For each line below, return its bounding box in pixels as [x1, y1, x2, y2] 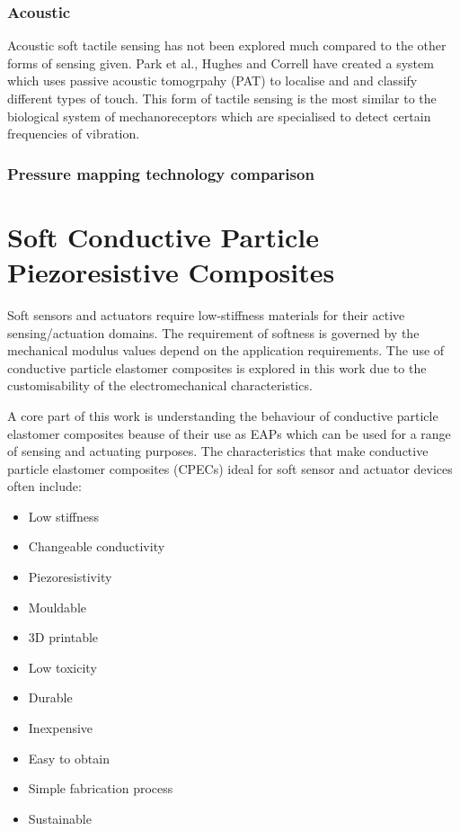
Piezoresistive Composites [7, 254, 335, 290]
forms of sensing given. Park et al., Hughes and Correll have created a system [7, 53, 434, 72]
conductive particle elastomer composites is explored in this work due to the [7, 358, 427, 377]
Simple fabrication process [28, 779, 173, 798]
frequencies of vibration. [7, 124, 140, 143]
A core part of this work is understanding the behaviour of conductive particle [7, 406, 438, 424]
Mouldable [28, 597, 86, 616]
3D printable [28, 628, 99, 647]
